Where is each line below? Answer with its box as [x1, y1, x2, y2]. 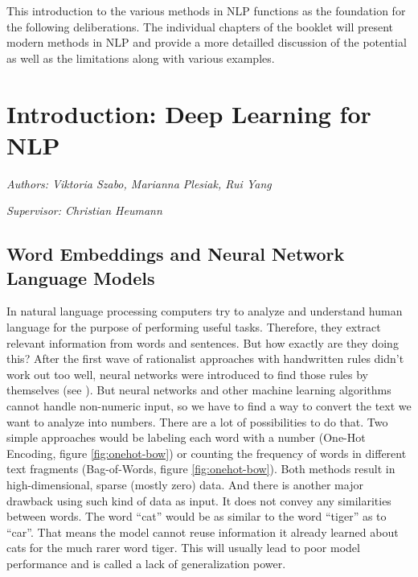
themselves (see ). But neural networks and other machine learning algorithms [6, 381, 391, 398]
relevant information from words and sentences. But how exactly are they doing [6, 334, 399, 351]
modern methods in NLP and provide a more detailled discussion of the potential [6, 34, 407, 51]
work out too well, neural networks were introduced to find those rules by [6, 365, 369, 382]
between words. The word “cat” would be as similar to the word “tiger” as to [6, 508, 387, 525]
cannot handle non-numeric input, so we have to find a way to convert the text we [6, 398, 412, 414]
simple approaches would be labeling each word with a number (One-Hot [6, 429, 366, 446]
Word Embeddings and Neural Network [6, 241, 345, 266]
